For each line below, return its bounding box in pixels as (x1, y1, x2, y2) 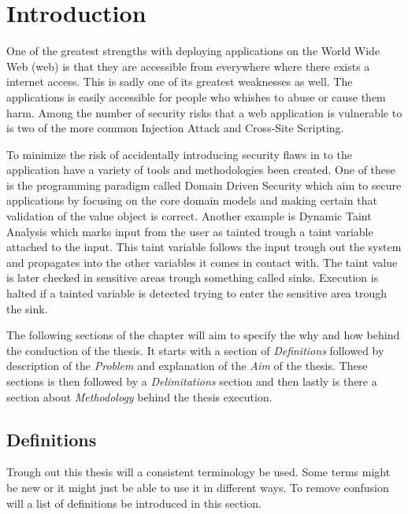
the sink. (6, 300, 48, 316)
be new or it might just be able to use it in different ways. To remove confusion (6, 479, 389, 495)
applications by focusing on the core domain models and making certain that (6, 192, 377, 209)
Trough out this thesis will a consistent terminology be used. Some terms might (6, 464, 391, 480)
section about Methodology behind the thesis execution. (6, 388, 273, 405)
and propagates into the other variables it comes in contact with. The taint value (6, 253, 398, 270)
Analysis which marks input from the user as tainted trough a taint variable (6, 223, 373, 239)
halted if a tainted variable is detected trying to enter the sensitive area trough (6, 285, 388, 301)
